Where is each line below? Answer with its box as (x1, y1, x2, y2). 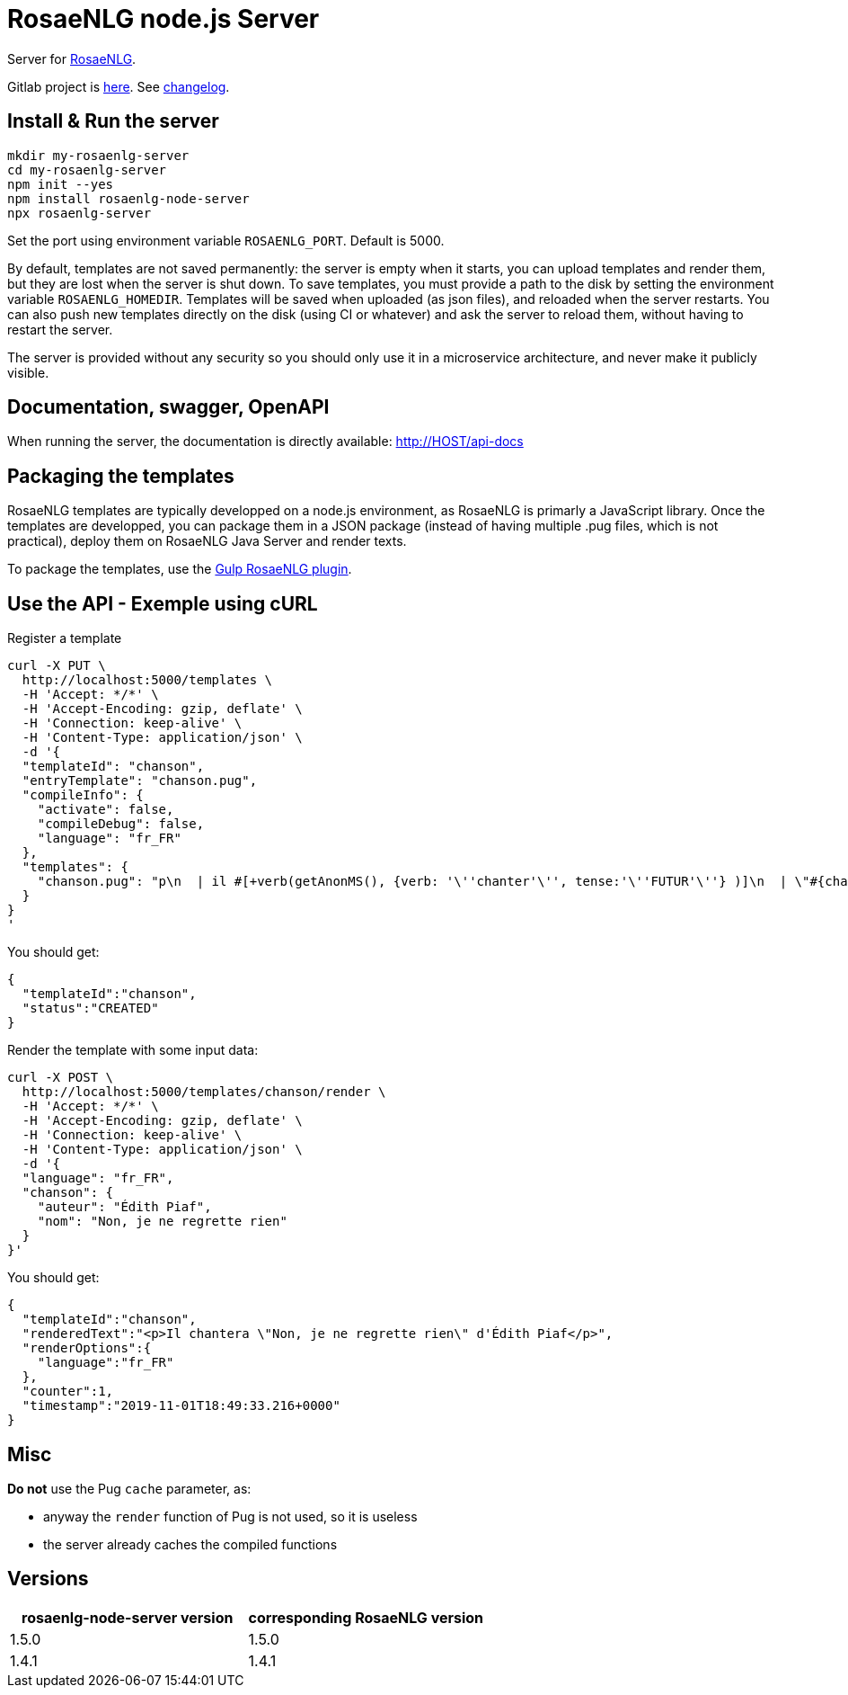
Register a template (7, 630, 122, 647)
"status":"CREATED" (22, 1001, 159, 1016)
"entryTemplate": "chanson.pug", (22, 773, 258, 789)
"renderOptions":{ (22, 1341, 152, 1356)
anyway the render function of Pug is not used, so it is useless (43, 1508, 418, 1524)
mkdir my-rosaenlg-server (7, 147, 190, 163)
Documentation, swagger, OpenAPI (7, 396, 330, 419)
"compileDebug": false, (37, 816, 205, 832)
